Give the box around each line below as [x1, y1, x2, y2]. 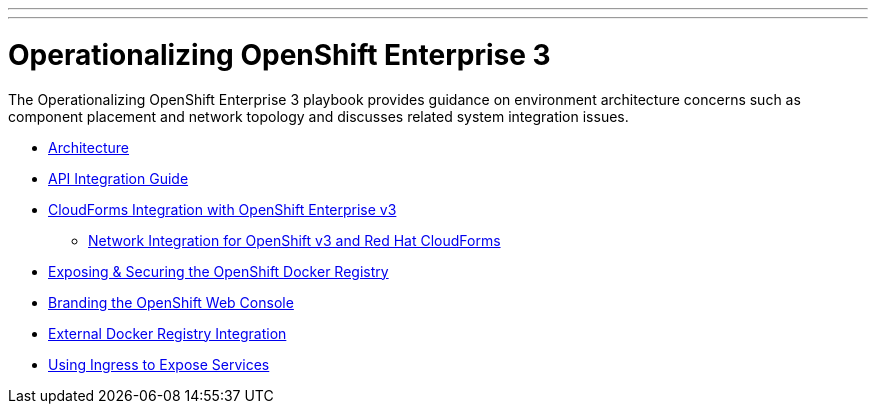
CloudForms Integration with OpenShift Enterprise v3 [48, 200, 397, 218]
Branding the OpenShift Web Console [48, 293, 294, 311]
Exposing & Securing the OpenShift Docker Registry [48, 262, 389, 280]
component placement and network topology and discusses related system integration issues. [8, 107, 629, 125]
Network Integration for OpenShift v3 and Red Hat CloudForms [88, 231, 501, 249]
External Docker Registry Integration [48, 324, 287, 342]
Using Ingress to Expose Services [48, 355, 270, 373]
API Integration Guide [48, 169, 189, 187]
